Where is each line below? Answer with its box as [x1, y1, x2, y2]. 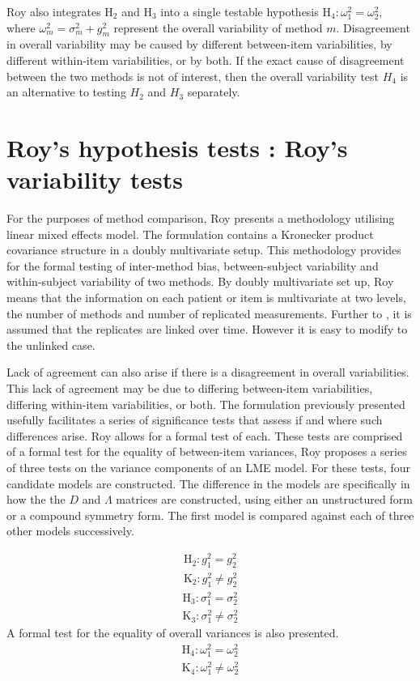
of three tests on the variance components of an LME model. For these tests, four [6, 458, 410, 475]
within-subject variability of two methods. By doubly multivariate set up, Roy [6, 273, 394, 290]
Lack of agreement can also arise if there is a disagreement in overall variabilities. [6, 364, 409, 381]
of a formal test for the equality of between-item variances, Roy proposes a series [6, 443, 407, 460]
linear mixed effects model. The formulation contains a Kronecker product [6, 225, 374, 242]
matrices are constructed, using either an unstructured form [116, 491, 413, 508]
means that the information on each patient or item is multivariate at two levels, [6, 289, 406, 306]
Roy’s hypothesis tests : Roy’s [6, 130, 348, 164]
